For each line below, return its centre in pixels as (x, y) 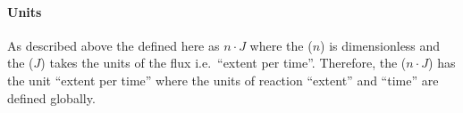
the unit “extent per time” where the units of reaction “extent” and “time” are (223, 80)
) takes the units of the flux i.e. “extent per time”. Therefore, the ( (223, 63)
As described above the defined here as (114, 45)
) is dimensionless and (380, 45)
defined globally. (51, 97)
